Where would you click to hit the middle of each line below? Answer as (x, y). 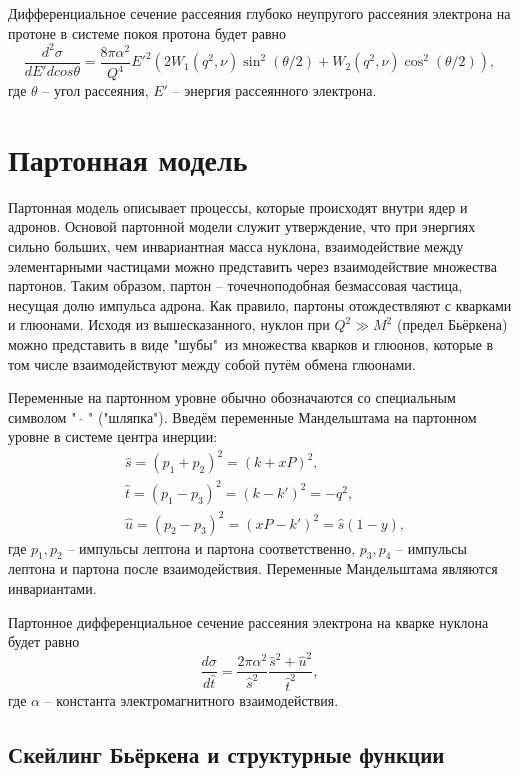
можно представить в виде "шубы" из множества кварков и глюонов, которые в (251, 343)
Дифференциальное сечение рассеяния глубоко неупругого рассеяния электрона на (259, 13)
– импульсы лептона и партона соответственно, (211, 547)
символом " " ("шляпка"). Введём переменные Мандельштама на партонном (242, 416)
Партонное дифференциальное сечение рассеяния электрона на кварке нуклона (248, 621)
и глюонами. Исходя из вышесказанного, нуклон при (169, 324)
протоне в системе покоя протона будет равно (147, 32)
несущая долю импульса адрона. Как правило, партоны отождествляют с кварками (260, 304)
